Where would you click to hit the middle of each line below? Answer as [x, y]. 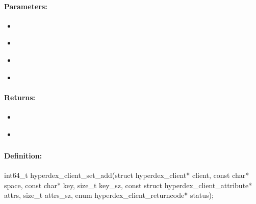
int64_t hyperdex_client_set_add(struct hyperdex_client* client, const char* [127, 175]
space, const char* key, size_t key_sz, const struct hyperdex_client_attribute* [128, 185]
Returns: [20, 97]
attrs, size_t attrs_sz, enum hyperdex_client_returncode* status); [109, 195]
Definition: [23, 156]
